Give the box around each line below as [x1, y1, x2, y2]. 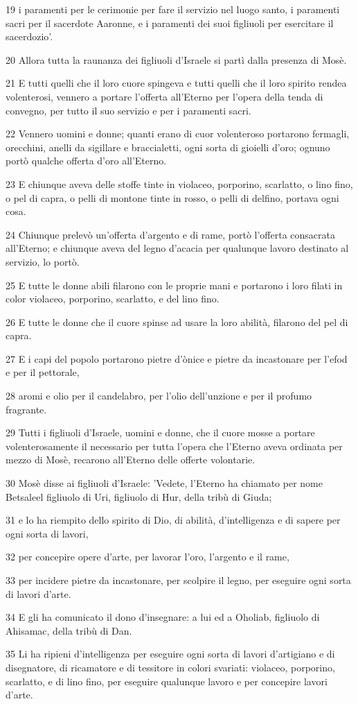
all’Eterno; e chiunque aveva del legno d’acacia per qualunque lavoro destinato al [6, 241, 349, 255]
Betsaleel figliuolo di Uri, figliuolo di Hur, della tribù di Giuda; [6, 489, 272, 504]
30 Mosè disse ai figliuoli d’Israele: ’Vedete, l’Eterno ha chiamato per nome [6, 476, 323, 490]
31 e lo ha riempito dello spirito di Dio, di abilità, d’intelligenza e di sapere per [6, 513, 341, 527]
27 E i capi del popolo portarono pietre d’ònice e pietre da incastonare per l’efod [6, 351, 348, 366]
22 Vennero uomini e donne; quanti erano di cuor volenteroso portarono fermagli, [6, 126, 350, 141]
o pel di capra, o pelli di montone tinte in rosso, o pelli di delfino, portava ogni [6, 190, 339, 205]
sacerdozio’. [6, 29, 53, 44]
